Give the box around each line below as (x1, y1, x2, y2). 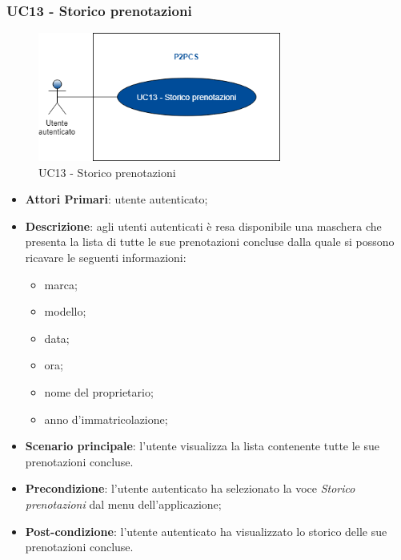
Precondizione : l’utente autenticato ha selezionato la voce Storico (25, 480, 355, 497)
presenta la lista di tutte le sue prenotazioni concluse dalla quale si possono (25, 233, 395, 250)
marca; (44, 276, 78, 292)
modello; (44, 303, 86, 320)
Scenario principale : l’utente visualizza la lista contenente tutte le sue (25, 437, 379, 454)
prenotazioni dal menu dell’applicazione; (25, 495, 222, 512)
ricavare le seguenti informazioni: (25, 249, 186, 266)
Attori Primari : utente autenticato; (25, 191, 208, 207)
